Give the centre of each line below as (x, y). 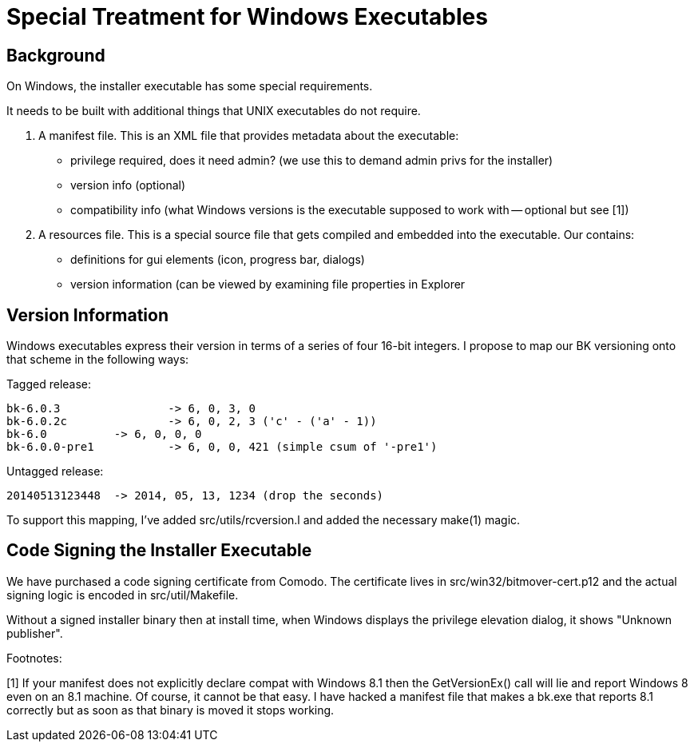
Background (56, 55)
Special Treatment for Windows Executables (247, 17)
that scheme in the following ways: (98, 360)
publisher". (35, 633)
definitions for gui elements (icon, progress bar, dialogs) (218, 260)
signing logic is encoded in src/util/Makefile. (123, 595)
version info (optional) (128, 185)
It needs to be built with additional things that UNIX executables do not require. (214, 111)
